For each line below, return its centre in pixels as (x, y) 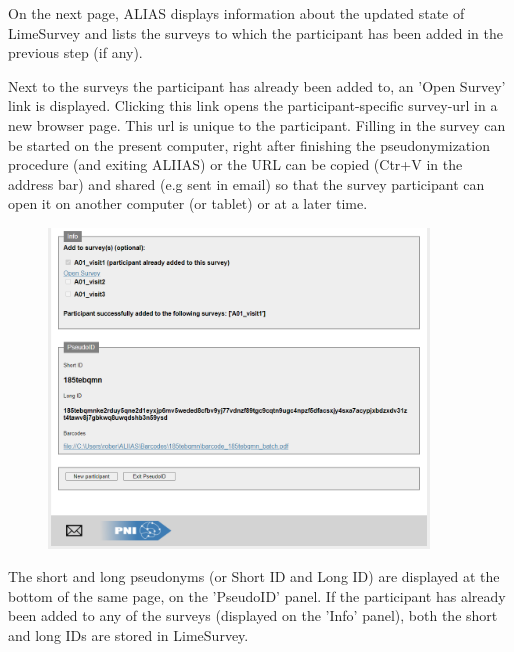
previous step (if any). (75, 52)
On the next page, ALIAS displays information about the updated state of (236, 13)
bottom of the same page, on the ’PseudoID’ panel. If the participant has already (257, 595)
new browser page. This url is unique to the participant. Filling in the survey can (257, 124)
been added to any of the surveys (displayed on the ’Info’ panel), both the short (253, 615)
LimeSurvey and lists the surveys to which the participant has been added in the (255, 32)
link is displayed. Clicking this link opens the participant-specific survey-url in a (253, 105)
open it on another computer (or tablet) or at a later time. (188, 203)
